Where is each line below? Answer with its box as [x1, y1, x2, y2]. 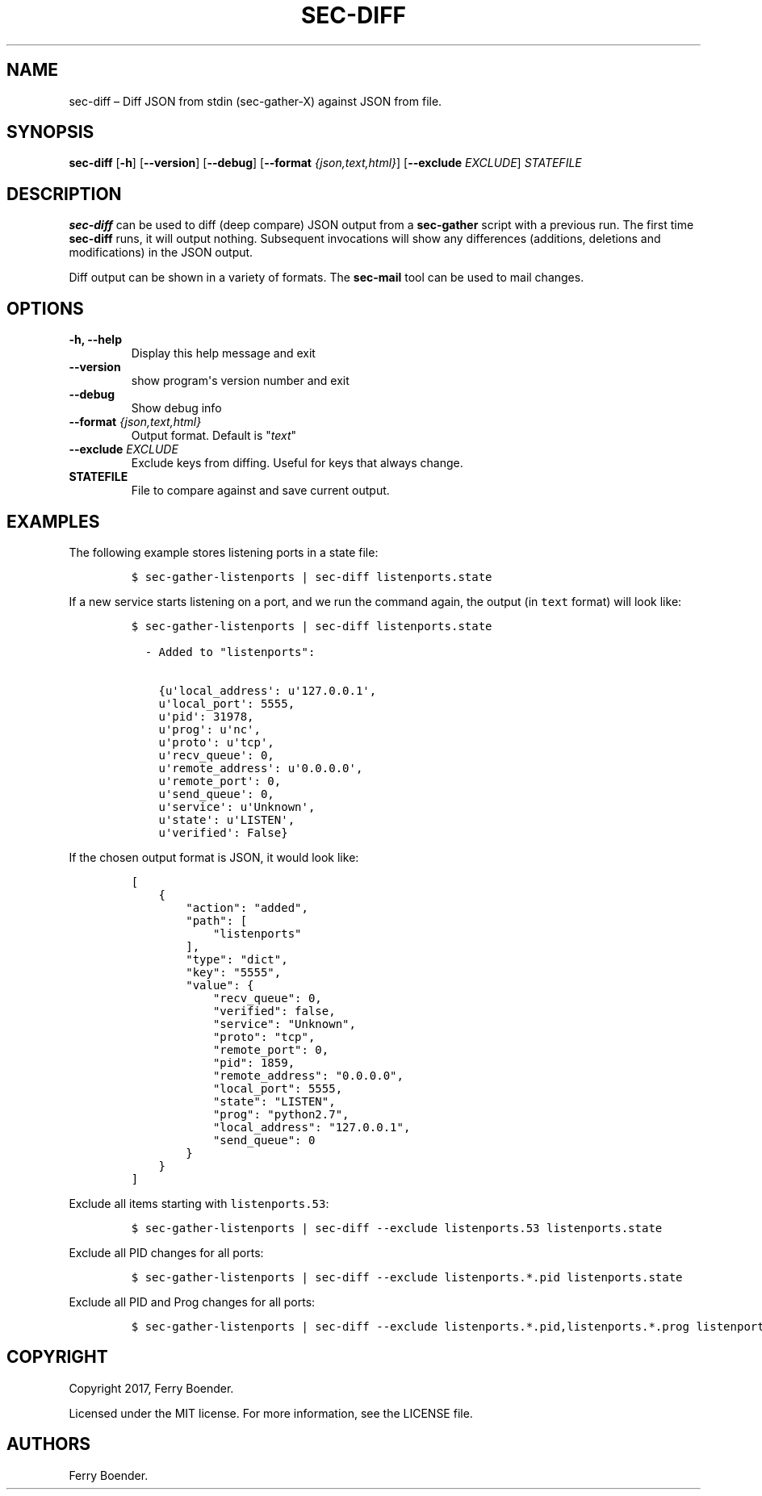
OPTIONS [6, 298, 84, 319]
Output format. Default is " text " [131, 428, 297, 443]
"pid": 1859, [212, 1055, 295, 1069]
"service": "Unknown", [212, 1017, 356, 1030]
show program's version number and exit [131, 374, 350, 388]
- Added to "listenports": [144, 645, 316, 658]
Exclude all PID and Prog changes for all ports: [69, 1294, 316, 1309]
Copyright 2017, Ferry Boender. [69, 1381, 234, 1395]
